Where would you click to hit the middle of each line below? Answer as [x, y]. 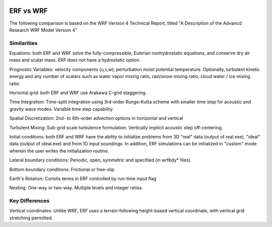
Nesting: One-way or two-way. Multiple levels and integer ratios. [76, 188]
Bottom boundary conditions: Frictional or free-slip [62, 169]
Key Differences [29, 201]
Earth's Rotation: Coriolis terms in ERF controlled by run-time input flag [83, 178]
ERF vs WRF [28, 11]
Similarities [23, 43]
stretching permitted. [31, 218]
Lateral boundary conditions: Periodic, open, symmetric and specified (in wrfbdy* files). [100, 160]
